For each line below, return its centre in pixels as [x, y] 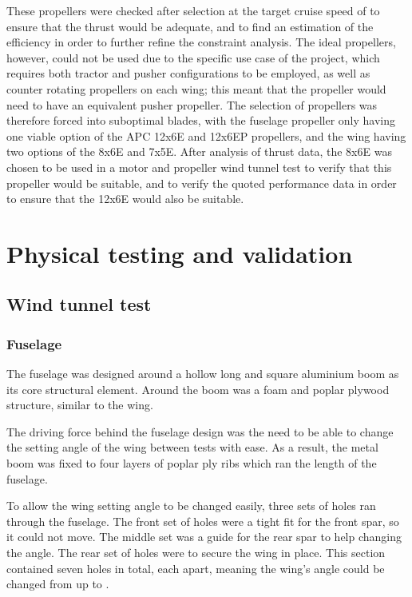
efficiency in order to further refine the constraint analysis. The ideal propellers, [201, 42]
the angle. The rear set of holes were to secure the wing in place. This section [196, 553]
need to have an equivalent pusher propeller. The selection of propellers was [192, 104]
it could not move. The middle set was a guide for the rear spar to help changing [204, 537]
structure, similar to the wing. [80, 405]
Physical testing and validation [180, 253]
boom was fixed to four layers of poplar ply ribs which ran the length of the [192, 463]
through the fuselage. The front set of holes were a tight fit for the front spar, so [203, 521]
